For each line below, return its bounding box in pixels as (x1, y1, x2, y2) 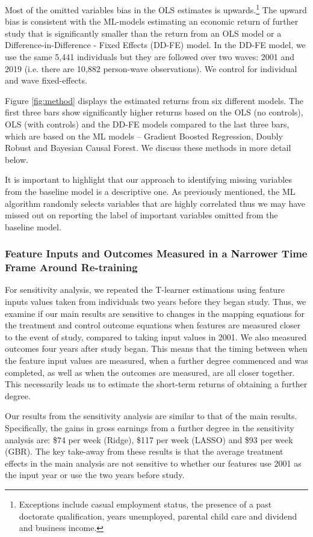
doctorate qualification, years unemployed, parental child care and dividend (19, 509, 297, 522)
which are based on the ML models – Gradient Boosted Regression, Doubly (5, 129, 283, 142)
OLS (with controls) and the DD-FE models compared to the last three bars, (5, 118, 290, 130)
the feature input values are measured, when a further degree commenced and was (5, 354, 308, 367)
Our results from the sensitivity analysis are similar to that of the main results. (5, 410, 297, 422)
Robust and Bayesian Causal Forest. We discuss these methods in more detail (5, 141, 291, 154)
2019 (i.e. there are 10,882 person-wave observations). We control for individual (5, 62, 297, 75)
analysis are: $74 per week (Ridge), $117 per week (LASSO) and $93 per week (5, 433, 293, 446)
